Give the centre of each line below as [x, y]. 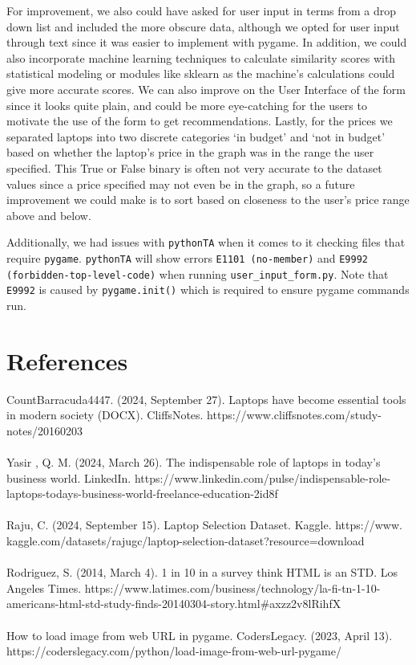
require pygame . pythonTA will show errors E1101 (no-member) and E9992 [187, 257]
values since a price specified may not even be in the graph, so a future [181, 184]
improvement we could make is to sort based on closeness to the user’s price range [208, 200]
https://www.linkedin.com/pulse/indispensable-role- [263, 477]
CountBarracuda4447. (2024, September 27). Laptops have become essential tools [206, 399]
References [67, 360]
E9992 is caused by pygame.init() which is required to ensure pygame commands [208, 290]
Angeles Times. [44, 587]
